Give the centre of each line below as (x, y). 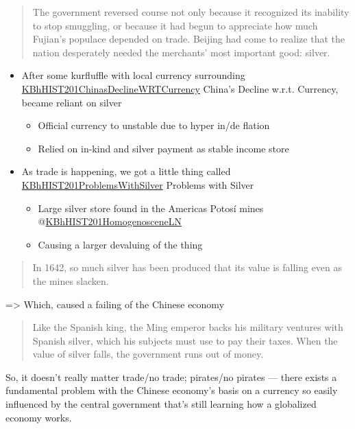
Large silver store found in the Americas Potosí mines (151, 208)
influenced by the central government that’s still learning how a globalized (161, 404)
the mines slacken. (71, 280)
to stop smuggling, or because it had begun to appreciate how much (175, 25)
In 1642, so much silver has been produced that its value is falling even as (187, 267)
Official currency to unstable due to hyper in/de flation (154, 125)
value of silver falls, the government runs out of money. (148, 354)
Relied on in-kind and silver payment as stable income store (163, 148)
